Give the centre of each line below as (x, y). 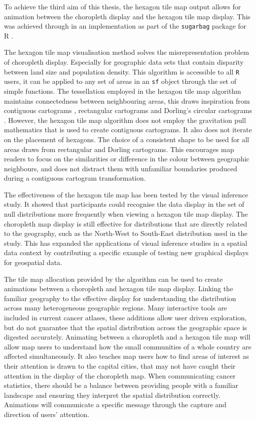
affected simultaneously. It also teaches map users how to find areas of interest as (127, 356)
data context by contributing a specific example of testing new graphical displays (126, 252)
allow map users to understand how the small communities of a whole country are (128, 346)
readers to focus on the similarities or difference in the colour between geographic (127, 159)
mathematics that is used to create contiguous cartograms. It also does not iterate (128, 130)
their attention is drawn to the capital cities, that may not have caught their (120, 365)
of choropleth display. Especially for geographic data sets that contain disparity (124, 62)
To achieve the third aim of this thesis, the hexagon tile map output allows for (123, 6)
